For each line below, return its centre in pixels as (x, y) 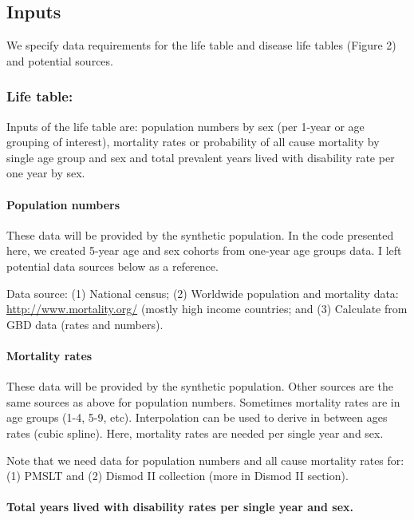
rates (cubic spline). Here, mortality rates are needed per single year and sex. (195, 433)
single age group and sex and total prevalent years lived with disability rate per (201, 157)
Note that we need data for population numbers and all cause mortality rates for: (205, 460)
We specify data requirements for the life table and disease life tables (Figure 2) (201, 45)
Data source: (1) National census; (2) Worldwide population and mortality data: (203, 293)
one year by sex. (46, 173)
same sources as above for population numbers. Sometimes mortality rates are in (203, 401)
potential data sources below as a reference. (112, 266)
